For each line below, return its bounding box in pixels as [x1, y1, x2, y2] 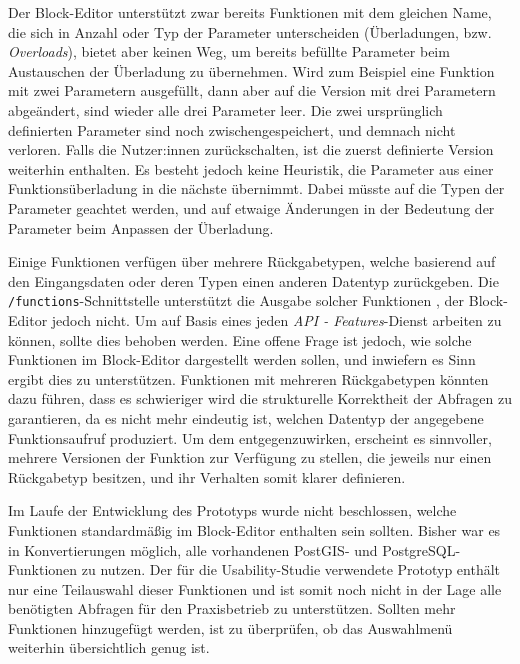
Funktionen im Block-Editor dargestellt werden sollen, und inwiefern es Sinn [8, 349, 476, 370]
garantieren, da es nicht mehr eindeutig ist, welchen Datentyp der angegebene [8, 407, 484, 428]
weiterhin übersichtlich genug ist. [8, 637, 210, 658]
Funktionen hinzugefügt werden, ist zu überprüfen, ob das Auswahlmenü [8, 617, 453, 638]
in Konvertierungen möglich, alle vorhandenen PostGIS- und [8, 539, 378, 560]
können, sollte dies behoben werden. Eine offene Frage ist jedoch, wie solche [8, 329, 472, 350]
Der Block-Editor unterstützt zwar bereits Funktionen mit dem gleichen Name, [8, 2, 492, 22]
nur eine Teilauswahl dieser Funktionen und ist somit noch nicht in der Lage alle [8, 578, 502, 599]
